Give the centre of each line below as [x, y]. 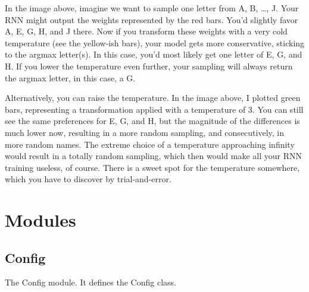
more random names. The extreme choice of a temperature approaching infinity [150, 144]
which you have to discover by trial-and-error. [88, 179]
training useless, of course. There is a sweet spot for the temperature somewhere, [152, 167]
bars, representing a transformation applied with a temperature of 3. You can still [154, 109]
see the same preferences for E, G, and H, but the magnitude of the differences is [152, 121]
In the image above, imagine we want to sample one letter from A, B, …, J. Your [152, 8]
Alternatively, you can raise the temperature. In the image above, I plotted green [153, 98]
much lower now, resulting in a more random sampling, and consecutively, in [144, 132]
